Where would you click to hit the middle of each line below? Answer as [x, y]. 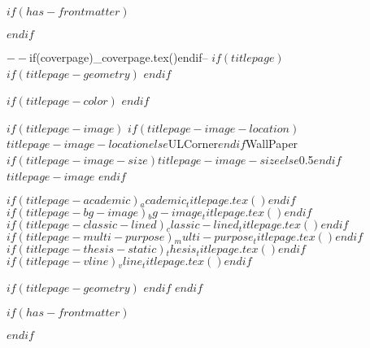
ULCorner [193, 144]
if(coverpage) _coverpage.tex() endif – [119, 57]
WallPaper [272, 144]
